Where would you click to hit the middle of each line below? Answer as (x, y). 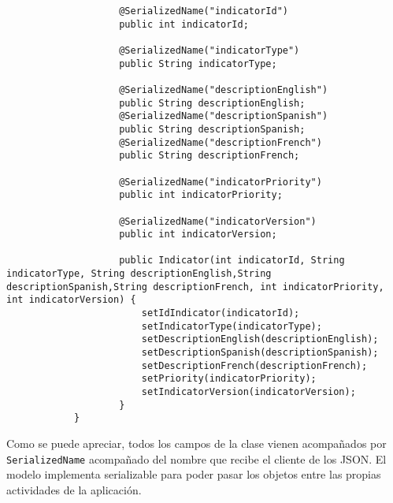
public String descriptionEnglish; (212, 103)
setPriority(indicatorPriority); (229, 379)
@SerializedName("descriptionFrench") (221, 142)
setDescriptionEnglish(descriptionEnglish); (260, 339)
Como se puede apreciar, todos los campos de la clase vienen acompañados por (196, 443)
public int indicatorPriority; (201, 195)
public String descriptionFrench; (209, 156)
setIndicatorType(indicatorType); (232, 326)
